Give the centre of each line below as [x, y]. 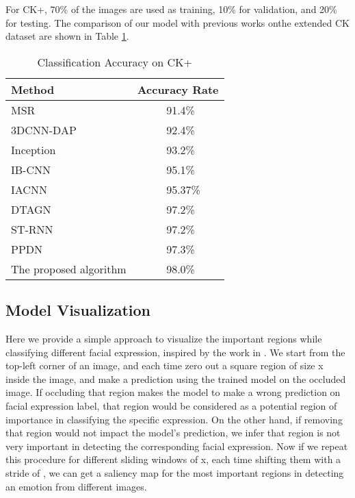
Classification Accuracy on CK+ [115, 62]
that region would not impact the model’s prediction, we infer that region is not [173, 433]
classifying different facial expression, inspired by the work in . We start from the [175, 352]
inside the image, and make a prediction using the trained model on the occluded [176, 378]
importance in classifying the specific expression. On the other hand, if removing [174, 419]
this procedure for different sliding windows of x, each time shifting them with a [173, 459]
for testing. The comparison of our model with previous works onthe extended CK [177, 22]
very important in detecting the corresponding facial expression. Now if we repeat [177, 446]
